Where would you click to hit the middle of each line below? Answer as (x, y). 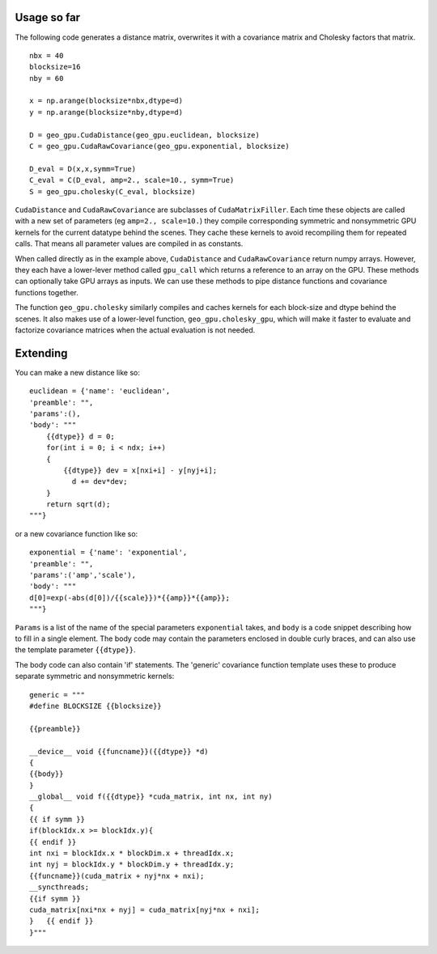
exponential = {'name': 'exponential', (108, 553)
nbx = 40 (47, 55)
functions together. (47, 292)
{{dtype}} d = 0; (80, 436)
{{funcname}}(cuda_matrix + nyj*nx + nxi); (117, 876)
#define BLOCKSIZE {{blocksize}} (95, 706)
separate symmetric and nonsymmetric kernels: (95, 676)
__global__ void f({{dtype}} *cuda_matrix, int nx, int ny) (151, 797)
